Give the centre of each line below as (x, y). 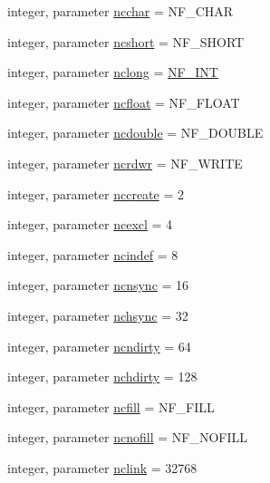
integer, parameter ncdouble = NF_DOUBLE (135, 133)
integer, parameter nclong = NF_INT (113, 72)
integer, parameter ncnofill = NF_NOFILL (127, 437)
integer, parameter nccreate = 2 (96, 193)
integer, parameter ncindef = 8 (93, 254)
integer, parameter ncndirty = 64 (99, 346)
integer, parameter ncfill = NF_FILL (111, 406)
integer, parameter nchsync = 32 (98, 315)
